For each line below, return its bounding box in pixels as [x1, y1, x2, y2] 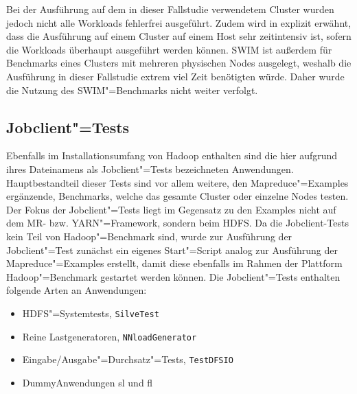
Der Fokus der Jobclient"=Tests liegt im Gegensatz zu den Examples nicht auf [6, 202, 336, 216]
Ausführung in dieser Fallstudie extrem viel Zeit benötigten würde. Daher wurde [6, 69, 345, 83]
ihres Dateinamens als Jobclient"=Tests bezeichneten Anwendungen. [6, 161, 294, 176]
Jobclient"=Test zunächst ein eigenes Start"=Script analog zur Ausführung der [6, 242, 338, 257]
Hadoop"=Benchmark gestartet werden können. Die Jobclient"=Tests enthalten [6, 269, 341, 283]
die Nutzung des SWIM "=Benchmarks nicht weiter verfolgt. [6, 82, 258, 97]
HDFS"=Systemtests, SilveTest [22, 305, 159, 320]
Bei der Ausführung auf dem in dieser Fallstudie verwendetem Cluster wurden [6, 2, 334, 16]
